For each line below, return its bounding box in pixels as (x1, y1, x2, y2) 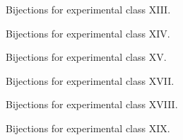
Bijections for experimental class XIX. (6, 120, 170, 135)
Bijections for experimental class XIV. (6, 25, 170, 40)
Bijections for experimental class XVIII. (6, 97, 178, 112)
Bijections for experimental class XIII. (6, 2, 171, 16)
